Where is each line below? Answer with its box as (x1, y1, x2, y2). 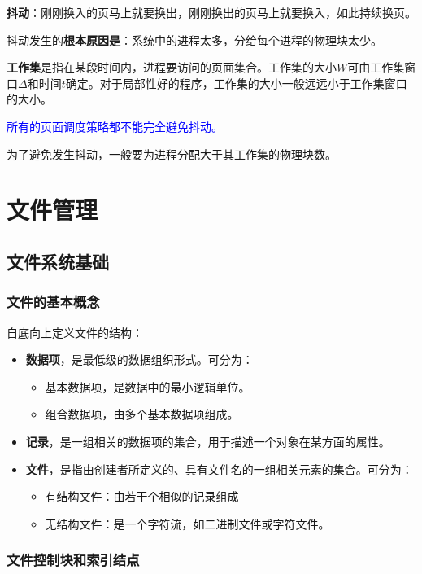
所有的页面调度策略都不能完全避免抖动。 (7, 117, 223, 134)
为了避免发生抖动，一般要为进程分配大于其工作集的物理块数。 (7, 145, 337, 162)
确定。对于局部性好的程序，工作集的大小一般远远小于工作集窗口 (65, 74, 407, 91)
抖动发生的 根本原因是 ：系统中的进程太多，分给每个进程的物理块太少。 (7, 31, 382, 48)
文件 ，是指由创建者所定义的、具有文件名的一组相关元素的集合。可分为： (25, 460, 413, 477)
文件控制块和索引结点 (7, 550, 140, 570)
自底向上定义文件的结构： (7, 323, 143, 340)
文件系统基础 (7, 248, 109, 274)
